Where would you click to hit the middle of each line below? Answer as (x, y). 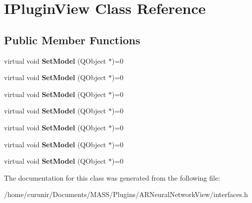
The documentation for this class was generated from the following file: (112, 177)
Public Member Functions (72, 40)
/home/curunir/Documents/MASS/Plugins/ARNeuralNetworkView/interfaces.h (126, 194)
